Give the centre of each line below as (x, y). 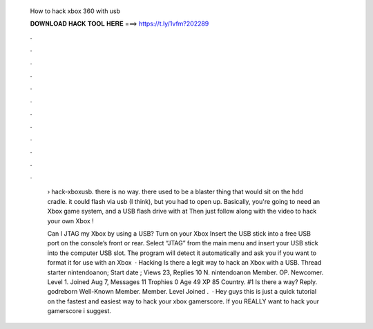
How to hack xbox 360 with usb (75, 11)
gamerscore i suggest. (79, 311)
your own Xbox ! (71, 220)
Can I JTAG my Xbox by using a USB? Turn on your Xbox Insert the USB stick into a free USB (179, 234)
